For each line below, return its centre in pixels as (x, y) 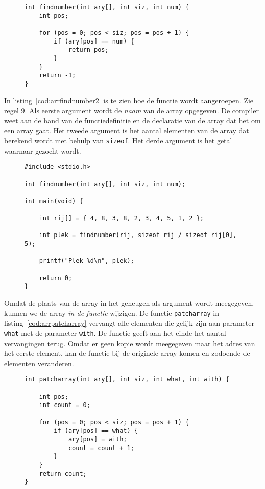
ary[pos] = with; (98, 439)
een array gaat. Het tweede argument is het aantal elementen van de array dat (127, 130)
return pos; (88, 50)
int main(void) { (54, 201)
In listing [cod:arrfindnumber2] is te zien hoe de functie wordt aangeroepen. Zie (129, 100)
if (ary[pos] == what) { (96, 431)
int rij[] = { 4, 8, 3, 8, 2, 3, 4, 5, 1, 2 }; (121, 218)
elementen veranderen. (39, 363)
